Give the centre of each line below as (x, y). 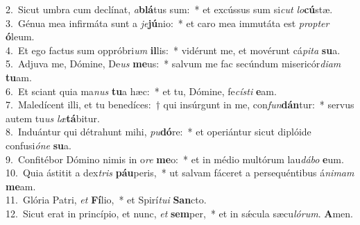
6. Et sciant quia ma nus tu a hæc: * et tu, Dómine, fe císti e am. (141, 91)
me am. (21, 186)
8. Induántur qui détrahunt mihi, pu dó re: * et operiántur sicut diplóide (158, 132)
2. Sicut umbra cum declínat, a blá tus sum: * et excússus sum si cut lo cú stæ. (169, 9)
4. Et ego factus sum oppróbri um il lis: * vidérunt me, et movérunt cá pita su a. (173, 50)
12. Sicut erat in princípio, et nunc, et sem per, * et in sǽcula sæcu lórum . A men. (179, 213)
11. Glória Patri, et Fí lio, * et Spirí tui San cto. (106, 200)
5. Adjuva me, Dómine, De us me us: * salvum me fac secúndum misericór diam (173, 64)
